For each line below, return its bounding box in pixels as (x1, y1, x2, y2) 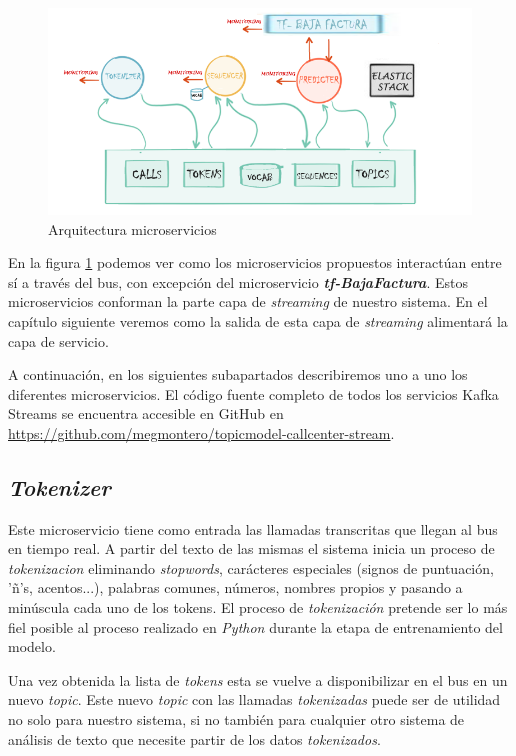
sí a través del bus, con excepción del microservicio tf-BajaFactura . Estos (8, 271, 468, 292)
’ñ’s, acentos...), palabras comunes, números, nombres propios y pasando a (8, 577, 463, 598)
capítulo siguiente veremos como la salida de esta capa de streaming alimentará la (8, 310, 508, 331)
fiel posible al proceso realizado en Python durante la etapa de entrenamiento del (8, 616, 503, 637)
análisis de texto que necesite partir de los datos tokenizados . (8, 728, 381, 749)
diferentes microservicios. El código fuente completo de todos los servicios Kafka (8, 383, 499, 404)
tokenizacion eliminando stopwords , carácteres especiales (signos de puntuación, (8, 557, 494, 578)
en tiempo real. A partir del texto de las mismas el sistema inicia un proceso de (8, 538, 495, 559)
